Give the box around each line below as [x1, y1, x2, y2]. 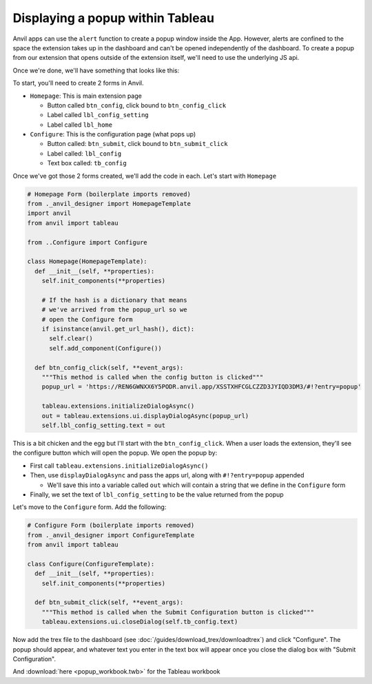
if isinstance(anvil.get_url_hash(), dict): [41, 325, 195, 333]
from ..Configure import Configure [27, 238, 147, 246]
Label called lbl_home [47, 121, 113, 129]
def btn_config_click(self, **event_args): [34, 364, 184, 371]
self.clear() [49, 335, 93, 342]
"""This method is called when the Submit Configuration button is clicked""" [41, 608, 315, 616]
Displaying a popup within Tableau [12, 10, 215, 25]
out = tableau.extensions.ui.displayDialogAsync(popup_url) [41, 412, 249, 419]
